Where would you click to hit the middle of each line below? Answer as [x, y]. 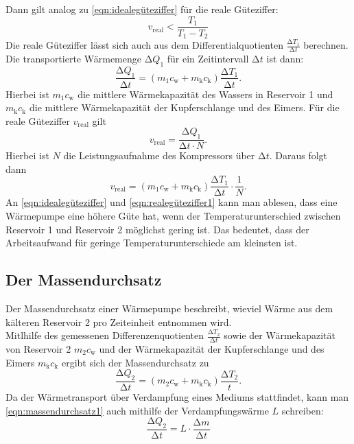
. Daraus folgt [298, 155]
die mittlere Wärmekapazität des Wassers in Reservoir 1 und [205, 94]
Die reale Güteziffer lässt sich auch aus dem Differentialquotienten [144, 45]
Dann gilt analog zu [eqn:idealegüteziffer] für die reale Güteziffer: [142, 9]
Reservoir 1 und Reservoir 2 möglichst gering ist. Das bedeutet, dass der [157, 229]
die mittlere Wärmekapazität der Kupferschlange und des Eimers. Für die [184, 107]
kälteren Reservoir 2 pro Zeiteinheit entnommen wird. [119, 322]
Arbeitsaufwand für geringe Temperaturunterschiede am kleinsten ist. [152, 243]
